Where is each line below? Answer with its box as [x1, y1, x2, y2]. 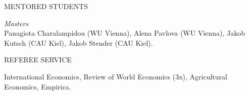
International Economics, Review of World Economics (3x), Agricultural [4, 71, 227, 81]
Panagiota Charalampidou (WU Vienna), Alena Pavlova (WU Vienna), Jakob [4, 28, 245, 38]
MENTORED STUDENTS [4, 1, 88, 11]
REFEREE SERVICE [4, 54, 72, 65]
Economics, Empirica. [4, 81, 71, 91]
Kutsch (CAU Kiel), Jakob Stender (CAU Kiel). [4, 37, 153, 48]
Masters [4, 18, 29, 28]
